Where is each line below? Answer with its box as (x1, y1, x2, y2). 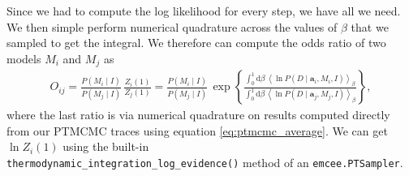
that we (351, 18, 389, 35)
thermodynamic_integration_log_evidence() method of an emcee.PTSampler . (6, 154, 403, 171)
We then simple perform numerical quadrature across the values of (6, 18, 338, 35)
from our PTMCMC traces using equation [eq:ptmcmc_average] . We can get (6, 122, 388, 139)
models (6, 49, 41, 67)
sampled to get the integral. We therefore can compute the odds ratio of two (6, 34, 386, 51)
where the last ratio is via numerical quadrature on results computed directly (6, 106, 390, 123)
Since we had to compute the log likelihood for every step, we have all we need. (6, 2, 401, 19)
